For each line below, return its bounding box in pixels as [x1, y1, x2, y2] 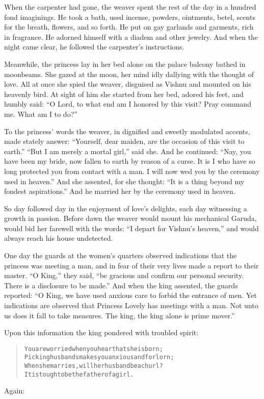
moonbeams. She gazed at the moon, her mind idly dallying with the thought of [4, 68, 254, 79]
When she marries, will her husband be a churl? [24, 362, 163, 370]
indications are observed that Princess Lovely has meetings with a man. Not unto [4, 300, 258, 311]
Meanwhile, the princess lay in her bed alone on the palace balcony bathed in [4, 58, 246, 69]
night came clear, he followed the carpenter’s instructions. [4, 41, 184, 52]
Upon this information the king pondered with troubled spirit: [4, 327, 199, 338]
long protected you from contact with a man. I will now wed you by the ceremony [4, 165, 260, 176]
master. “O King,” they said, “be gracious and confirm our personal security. [4, 270, 244, 281]
